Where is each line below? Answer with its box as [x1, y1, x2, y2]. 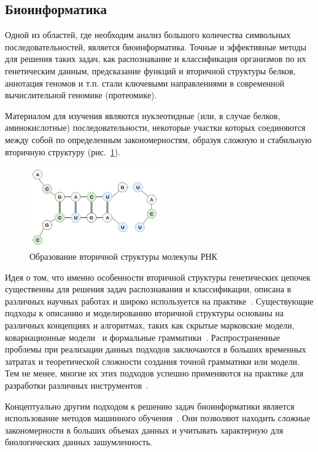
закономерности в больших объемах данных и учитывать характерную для [5, 423, 284, 436]
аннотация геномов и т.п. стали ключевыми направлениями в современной [5, 76, 285, 89]
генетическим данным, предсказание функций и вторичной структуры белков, [5, 64, 296, 77]
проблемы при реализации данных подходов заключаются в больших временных [5, 343, 306, 356]
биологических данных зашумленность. [5, 435, 153, 448]
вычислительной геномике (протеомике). [5, 88, 157, 101]
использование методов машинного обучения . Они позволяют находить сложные [5, 411, 311, 424]
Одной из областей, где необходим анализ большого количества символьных [5, 28, 291, 41]
